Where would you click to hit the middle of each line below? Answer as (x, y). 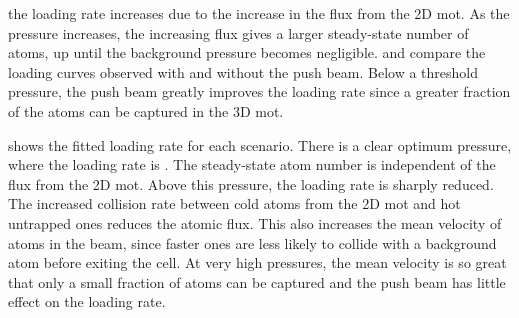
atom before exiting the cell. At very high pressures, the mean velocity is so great (257, 262)
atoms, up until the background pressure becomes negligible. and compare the (247, 52)
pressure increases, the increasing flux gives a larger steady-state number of (238, 32)
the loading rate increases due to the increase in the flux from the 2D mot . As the (259, 13)
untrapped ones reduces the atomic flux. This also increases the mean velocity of (255, 222)
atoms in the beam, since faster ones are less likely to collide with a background (252, 242)
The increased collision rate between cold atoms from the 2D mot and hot (234, 203)
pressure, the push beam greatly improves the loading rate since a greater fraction (259, 91)
